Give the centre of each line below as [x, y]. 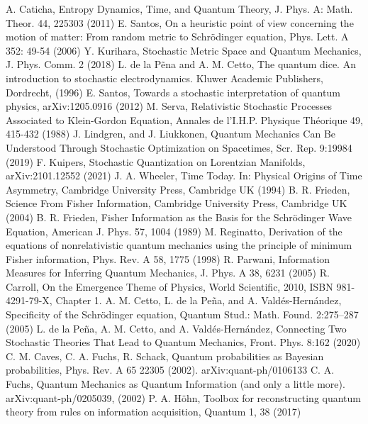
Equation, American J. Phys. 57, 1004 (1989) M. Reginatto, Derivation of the [174, 231]
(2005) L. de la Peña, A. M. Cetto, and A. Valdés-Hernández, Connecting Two [176, 328]
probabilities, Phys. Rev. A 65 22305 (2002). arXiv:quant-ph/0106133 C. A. [170, 370]
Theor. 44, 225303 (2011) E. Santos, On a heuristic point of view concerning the [180, 22]
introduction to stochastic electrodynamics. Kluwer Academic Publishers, [165, 78]
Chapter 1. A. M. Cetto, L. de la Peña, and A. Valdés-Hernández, [199, 300]
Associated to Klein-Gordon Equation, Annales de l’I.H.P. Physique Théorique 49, [184, 119]
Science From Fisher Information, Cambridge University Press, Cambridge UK [177, 203]
